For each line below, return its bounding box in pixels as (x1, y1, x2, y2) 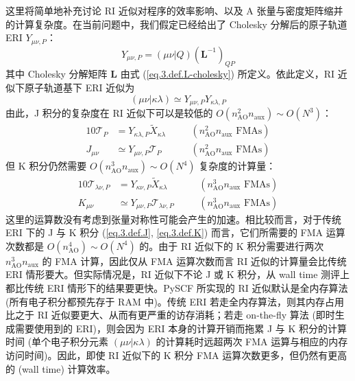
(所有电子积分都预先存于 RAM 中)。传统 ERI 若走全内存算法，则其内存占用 (5, 294, 345, 308)
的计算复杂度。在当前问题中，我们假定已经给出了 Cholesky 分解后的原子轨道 (5, 16, 347, 31)
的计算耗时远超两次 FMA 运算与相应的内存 (156, 334, 348, 349)
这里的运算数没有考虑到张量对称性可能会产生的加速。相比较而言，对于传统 (5, 211, 341, 226)
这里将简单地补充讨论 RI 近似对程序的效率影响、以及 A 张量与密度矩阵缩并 (5, 3, 343, 17)
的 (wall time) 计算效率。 (5, 361, 116, 376)
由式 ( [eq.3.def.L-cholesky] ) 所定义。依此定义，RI (120, 67, 335, 81)
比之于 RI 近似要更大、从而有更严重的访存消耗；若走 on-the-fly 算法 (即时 (5, 308, 335, 322)
